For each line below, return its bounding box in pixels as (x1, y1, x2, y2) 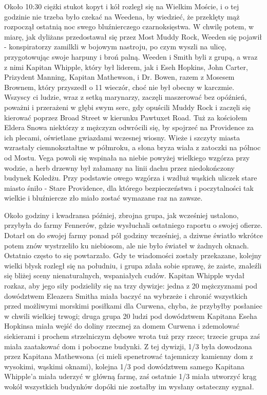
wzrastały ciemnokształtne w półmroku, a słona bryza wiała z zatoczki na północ (4, 142, 261, 153)
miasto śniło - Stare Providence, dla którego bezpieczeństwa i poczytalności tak (4, 182, 254, 193)
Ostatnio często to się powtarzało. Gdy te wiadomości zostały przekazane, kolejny (4, 250, 262, 261)
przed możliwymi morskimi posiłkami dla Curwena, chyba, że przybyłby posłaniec (4, 300, 262, 311)
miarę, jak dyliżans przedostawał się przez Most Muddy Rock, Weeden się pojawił (4, 31, 262, 42)
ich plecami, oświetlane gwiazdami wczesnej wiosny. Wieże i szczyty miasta (4, 132, 240, 142)
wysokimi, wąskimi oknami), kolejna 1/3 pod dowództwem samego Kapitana (4, 361, 245, 371)
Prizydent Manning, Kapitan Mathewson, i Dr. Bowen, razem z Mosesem (4, 71, 235, 82)
